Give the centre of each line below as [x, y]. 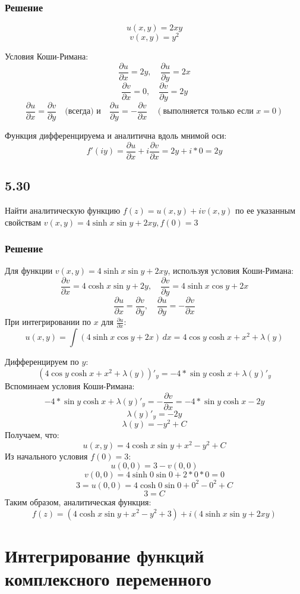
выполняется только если [208, 112]
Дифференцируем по [42, 362]
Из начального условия [46, 456]
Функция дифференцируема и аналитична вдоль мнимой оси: [116, 135]
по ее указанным [266, 210]
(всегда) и [83, 112]
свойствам [23, 222]
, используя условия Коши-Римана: [231, 271]
